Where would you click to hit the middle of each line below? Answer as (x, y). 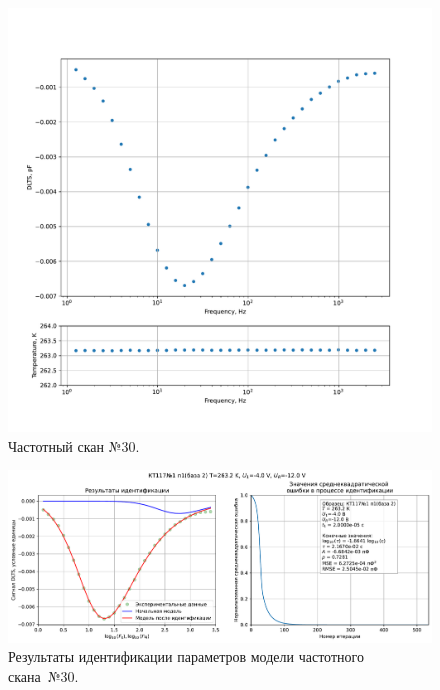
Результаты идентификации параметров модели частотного (186, 656)
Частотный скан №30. (74, 445)
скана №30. (43, 675)
